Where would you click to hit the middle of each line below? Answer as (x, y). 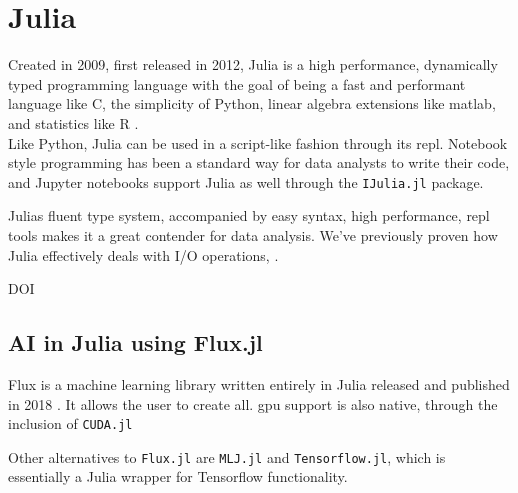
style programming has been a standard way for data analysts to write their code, (259, 162)
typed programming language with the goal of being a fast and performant (237, 83)
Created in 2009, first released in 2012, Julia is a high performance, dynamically (253, 64)
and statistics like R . (73, 122)
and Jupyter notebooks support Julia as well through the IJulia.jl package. (246, 181)
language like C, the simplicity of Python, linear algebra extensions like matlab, (252, 103)
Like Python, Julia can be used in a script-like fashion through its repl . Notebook (258, 142)
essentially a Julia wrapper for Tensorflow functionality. (178, 476)
